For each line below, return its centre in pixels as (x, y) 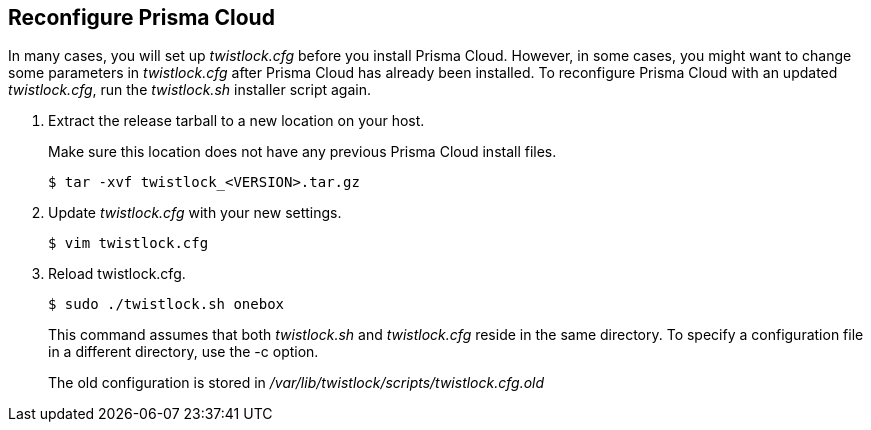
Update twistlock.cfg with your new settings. (195, 213)
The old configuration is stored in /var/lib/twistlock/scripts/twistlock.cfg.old (296, 383)
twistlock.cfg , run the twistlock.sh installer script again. (189, 90)
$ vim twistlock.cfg (128, 243)
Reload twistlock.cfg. (117, 274)
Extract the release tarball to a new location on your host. (236, 121)
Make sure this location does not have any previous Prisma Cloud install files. (302, 152)
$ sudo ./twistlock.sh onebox (166, 304)
